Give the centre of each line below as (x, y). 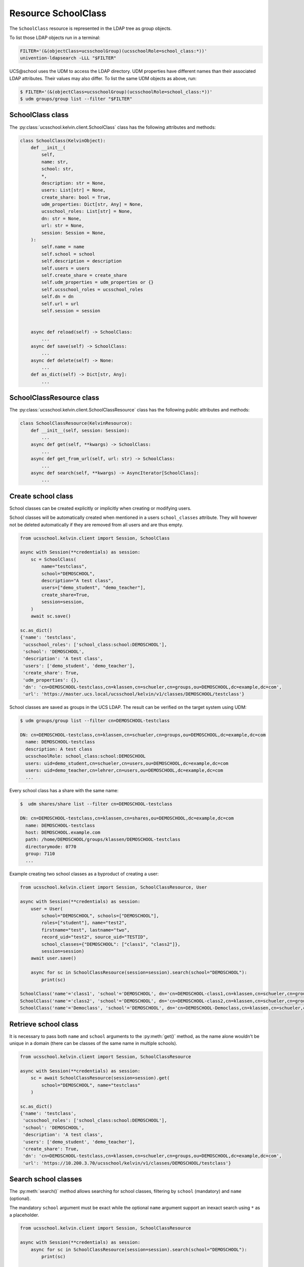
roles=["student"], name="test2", (84, 923)
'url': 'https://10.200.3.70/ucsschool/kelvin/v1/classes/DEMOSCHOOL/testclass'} (127, 1163)
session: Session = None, (73, 233)
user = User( (47, 909)
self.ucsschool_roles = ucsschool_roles (92, 289)
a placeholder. (24, 1215)
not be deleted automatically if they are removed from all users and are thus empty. (96, 525)
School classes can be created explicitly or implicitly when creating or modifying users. (101, 508)
